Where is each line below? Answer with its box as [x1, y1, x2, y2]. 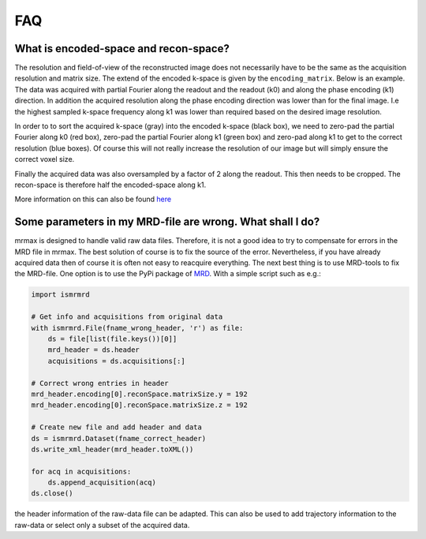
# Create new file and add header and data [31, 423, 203, 432]
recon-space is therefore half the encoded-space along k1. [14, 180, 207, 189]
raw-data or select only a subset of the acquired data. [14, 520, 190, 530]
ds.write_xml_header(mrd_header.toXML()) [31, 444, 194, 454]
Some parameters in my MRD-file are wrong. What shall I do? [14, 215, 320, 229]
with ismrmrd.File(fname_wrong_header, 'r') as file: [31, 324, 244, 332]
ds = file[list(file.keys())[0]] [47, 334, 177, 343]
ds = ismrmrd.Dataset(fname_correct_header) [31, 434, 207, 443]
